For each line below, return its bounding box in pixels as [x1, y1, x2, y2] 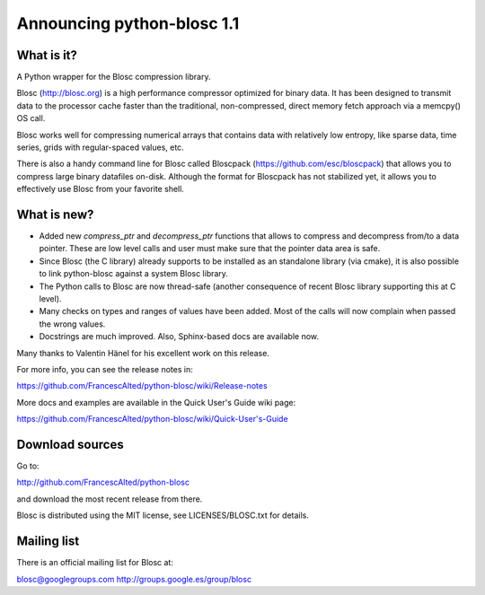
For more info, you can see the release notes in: [16, 364, 193, 374]
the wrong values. [39, 319, 106, 329]
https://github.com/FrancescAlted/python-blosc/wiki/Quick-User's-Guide [16, 414, 288, 424]
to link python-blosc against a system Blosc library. [39, 268, 229, 279]
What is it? [16, 48, 78, 63]
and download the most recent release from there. [16, 494, 203, 504]
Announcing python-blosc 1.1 [16, 13, 240, 33]
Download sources [16, 436, 125, 452]
